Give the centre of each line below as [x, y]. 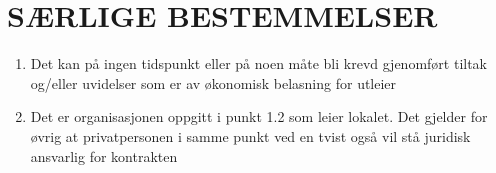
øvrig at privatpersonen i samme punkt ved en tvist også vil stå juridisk [250, 135]
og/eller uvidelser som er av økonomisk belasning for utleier [213, 82]
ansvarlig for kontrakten [104, 155]
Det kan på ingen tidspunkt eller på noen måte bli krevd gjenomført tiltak [259, 63]
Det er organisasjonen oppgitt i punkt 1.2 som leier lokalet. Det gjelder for [259, 116]
